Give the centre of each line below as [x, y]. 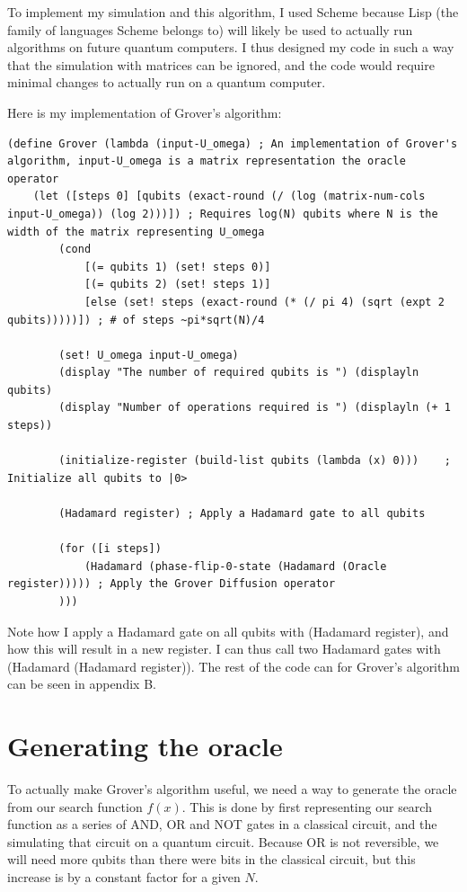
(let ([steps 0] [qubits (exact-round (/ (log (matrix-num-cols [229, 196]
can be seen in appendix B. [82, 684]
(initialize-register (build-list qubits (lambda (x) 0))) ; [255, 461]
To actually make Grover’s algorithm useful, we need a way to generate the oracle [232, 789]
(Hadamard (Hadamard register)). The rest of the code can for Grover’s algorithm [233, 666]
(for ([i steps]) [110, 549]
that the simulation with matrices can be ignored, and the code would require [221, 64]
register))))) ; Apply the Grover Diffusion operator [172, 584]
